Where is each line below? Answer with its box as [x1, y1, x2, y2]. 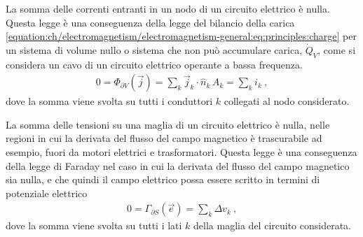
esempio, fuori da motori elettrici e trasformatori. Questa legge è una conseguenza [6, 144, 357, 159]
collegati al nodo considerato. [224, 94, 350, 108]
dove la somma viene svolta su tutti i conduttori [6, 94, 213, 108]
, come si [317, 42, 356, 57]
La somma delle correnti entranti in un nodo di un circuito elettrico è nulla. [6, 1, 330, 15]
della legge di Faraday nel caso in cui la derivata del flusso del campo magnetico [6, 158, 350, 173]
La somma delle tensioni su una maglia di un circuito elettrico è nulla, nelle [6, 117, 330, 131]
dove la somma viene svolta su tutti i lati [6, 218, 182, 233]
